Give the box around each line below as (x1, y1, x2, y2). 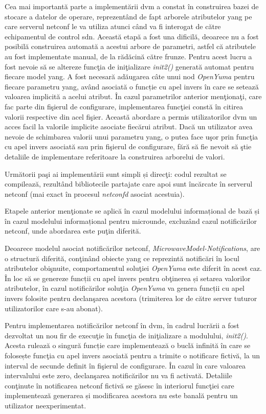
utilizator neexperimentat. (5, 400, 86, 410)
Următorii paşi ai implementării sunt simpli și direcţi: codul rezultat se (5, 168, 227, 179)
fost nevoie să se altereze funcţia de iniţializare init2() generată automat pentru (5, 61, 254, 72)
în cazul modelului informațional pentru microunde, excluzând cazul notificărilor (5, 215, 257, 226)
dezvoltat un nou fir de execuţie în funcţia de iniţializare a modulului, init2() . (5, 330, 248, 340)
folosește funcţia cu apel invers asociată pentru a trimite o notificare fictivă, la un (5, 350, 260, 360)
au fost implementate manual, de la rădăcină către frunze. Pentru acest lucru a (5, 51, 252, 61)
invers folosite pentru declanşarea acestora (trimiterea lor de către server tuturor (5, 293, 257, 304)
